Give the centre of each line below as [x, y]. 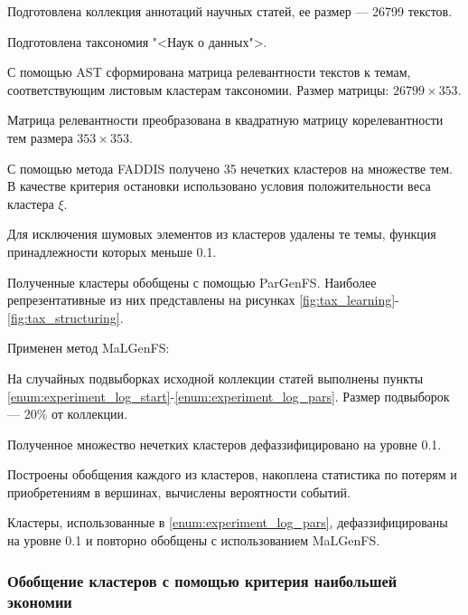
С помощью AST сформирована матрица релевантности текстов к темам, [209, 72]
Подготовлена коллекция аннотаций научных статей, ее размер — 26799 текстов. [230, 11]
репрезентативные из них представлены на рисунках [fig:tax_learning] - [203, 300]
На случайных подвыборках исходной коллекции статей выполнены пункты [215, 378]
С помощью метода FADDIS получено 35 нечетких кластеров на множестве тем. [230, 168]
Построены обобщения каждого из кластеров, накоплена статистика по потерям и [232, 474]
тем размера [40, 137]
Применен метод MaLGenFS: [89, 348]
